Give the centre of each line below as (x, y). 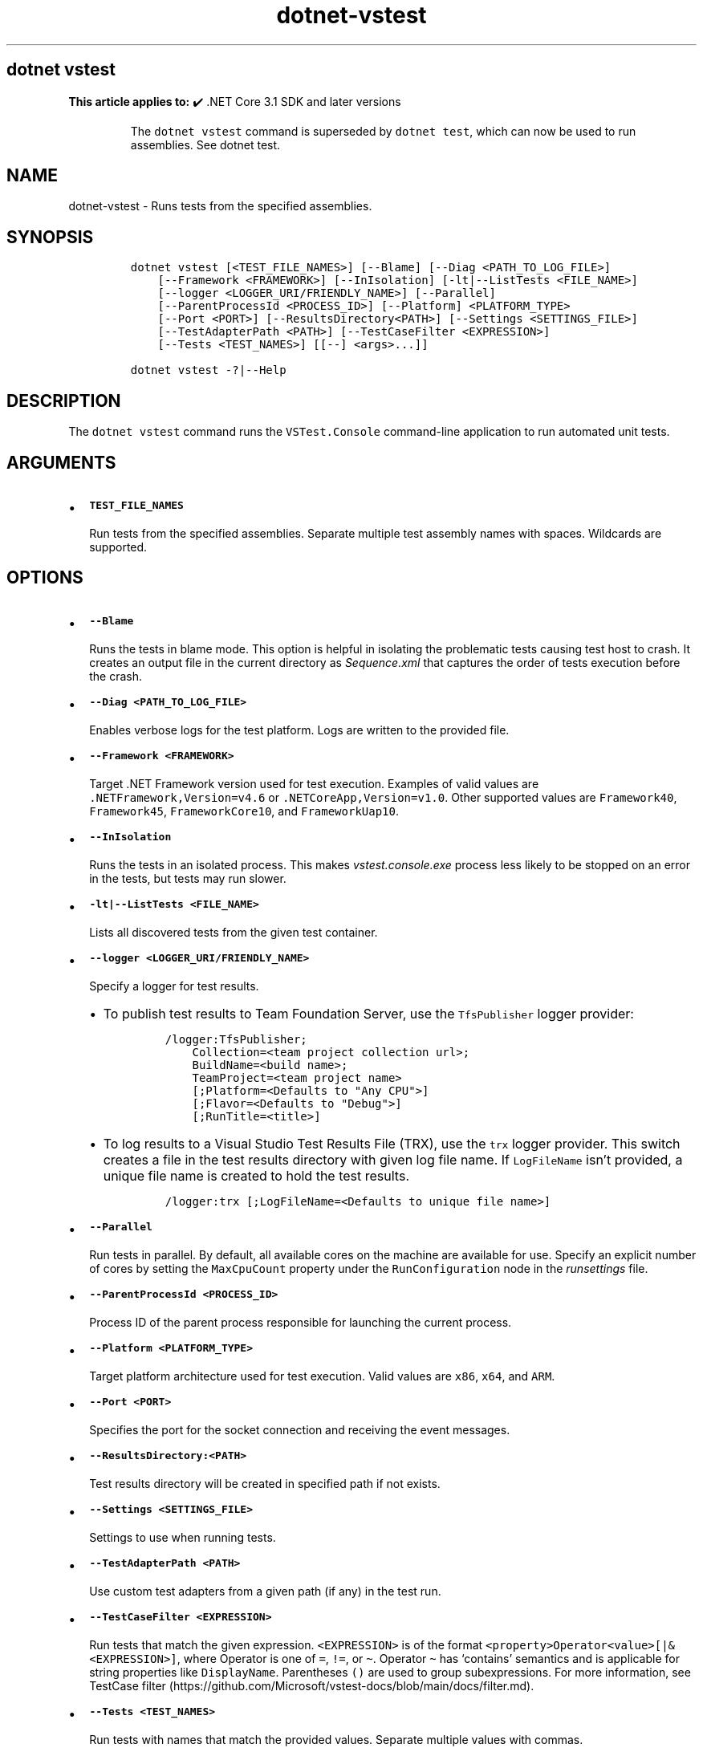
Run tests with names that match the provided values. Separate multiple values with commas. (336, 1739)
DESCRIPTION (64, 400)
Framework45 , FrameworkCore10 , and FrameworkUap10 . (244, 811)
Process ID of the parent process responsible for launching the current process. (301, 1322)
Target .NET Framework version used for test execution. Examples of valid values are (314, 783)
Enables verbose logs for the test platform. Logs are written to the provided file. (299, 730)
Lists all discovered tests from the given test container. (234, 932)
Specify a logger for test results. (174, 986)
